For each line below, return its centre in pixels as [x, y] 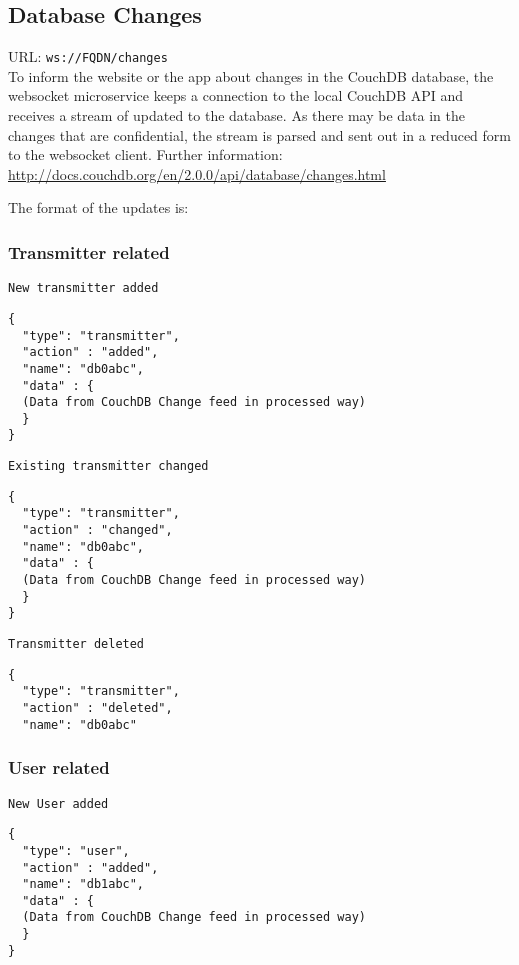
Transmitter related [89, 251]
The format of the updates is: [98, 207]
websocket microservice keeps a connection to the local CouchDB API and [236, 95]
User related [59, 767]
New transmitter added [83, 288]
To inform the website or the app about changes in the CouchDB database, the [251, 75]
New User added [58, 803]
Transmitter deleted [76, 644]
